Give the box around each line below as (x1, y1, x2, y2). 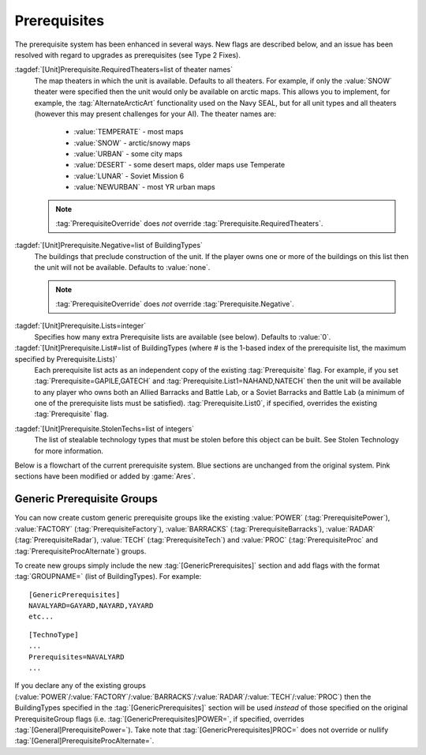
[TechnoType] (28, 630, 79, 639)
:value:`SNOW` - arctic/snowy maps (73, 138, 191, 148)
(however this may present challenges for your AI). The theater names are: (34, 109, 276, 118)
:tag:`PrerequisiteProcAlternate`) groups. (14, 546, 147, 556)
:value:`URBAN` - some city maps (73, 149, 183, 159)
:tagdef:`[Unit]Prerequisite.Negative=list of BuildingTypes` (14, 241, 203, 250)
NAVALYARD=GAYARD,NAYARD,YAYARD (28, 601, 154, 610)
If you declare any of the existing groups (14, 681, 146, 690)
